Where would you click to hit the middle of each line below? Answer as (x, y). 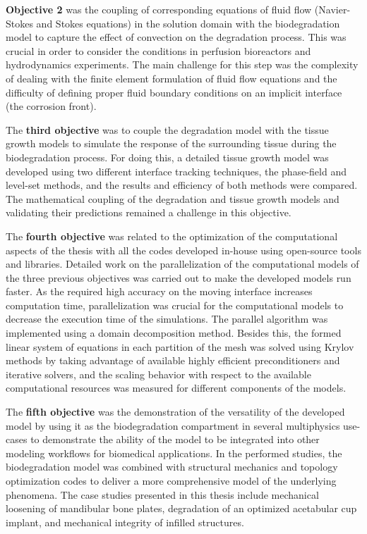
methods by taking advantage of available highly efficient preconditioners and (173, 360)
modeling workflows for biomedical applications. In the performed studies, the (174, 453)
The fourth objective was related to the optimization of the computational (172, 236)
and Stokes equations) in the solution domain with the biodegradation (188, 23)
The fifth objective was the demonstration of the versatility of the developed (175, 412)
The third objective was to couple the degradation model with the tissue (167, 129)
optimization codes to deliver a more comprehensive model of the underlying (171, 480)
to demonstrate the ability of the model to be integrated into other (175, 439)
